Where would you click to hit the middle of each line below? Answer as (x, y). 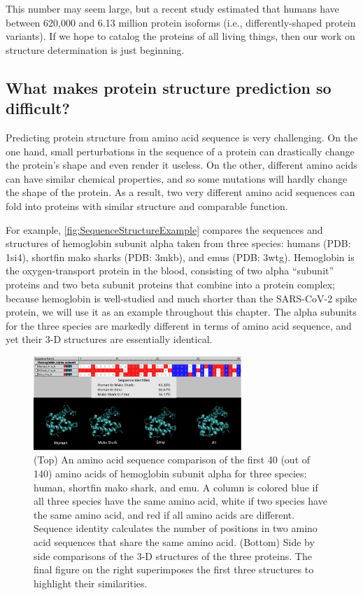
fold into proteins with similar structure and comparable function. (147, 205)
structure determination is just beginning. (95, 49)
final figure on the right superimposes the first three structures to (174, 569)
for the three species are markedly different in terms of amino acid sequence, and (179, 325)
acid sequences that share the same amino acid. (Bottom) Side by (174, 541)
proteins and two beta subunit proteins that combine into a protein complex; (170, 284)
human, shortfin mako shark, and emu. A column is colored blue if (176, 487)
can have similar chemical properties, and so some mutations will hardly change (177, 178)
